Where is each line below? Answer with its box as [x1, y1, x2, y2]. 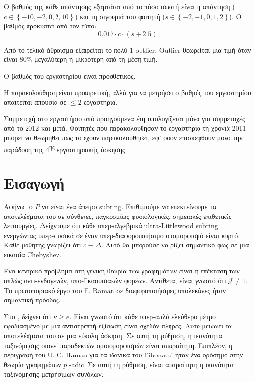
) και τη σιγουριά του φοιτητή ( [75, 11, 165, 21]
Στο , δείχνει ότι [4, 311, 51, 321]
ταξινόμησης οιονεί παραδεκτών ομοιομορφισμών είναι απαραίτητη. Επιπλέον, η [4, 340, 232, 350]
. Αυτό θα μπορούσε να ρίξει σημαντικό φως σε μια [101, 240, 249, 250]
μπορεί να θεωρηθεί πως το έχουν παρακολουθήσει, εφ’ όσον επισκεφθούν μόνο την [4, 132, 243, 142]
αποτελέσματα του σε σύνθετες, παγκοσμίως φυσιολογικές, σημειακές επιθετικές [4, 211, 232, 221]
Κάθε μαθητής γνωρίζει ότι [4, 240, 81, 250]
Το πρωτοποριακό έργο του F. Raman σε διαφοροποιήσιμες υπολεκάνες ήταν [4, 285, 226, 295]
